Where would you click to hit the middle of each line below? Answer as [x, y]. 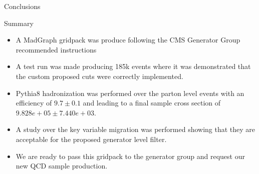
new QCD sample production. [62, 166]
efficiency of [34, 103]
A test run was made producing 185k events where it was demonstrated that [133, 66]
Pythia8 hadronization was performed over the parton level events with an [130, 93]
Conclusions [22, 6]
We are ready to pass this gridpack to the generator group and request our [130, 156]
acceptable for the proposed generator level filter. [91, 139]
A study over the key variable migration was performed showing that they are [136, 129]
